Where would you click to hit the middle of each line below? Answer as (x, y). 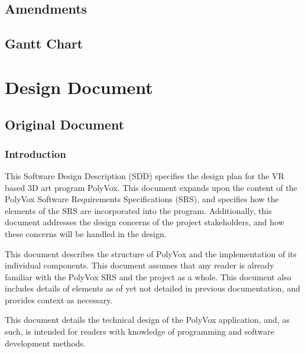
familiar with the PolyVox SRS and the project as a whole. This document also (148, 276)
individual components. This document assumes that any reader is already (139, 265)
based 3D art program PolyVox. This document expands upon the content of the (151, 187)
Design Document (79, 87)
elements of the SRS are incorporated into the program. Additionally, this (138, 210)
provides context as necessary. (59, 299)
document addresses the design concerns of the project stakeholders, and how (145, 222)
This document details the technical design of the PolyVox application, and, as (147, 320)
